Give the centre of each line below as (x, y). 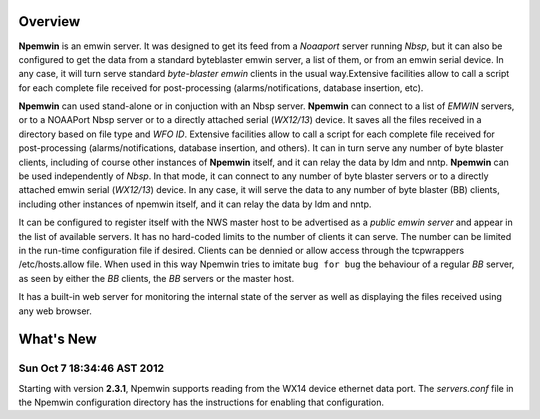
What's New (57, 339)
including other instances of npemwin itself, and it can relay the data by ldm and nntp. (195, 204)
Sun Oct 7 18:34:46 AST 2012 (91, 368)
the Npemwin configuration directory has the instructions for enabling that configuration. (201, 402)
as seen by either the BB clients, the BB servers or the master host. (156, 278)
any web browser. (55, 311)
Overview (49, 21)
